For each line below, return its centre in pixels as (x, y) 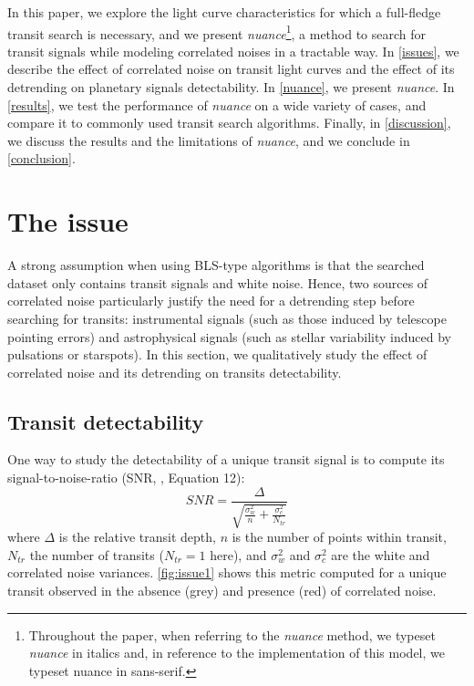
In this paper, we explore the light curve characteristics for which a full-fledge (224, 12)
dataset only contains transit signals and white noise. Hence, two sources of (218, 282)
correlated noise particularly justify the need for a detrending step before (211, 301)
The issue (68, 221)
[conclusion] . (41, 158)
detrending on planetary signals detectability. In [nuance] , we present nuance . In (231, 87)
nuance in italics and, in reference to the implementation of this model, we (237, 653)
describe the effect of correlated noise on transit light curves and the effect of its (231, 69)
